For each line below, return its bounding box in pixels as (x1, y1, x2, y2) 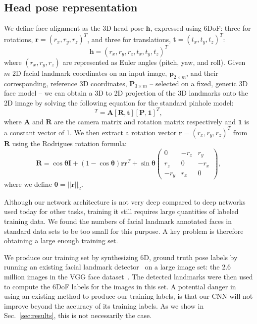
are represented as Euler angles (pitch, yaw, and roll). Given (62, 56, 246, 67)
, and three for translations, (87, 34, 171, 44)
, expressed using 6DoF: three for (150, 23, 251, 33)
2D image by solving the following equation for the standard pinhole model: (4, 97, 234, 108)
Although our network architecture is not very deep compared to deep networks (4, 196, 246, 207)
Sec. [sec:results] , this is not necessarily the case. (4, 310, 152, 321)
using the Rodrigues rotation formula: (12, 138, 127, 148)
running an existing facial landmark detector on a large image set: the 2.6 (4, 262, 231, 272)
